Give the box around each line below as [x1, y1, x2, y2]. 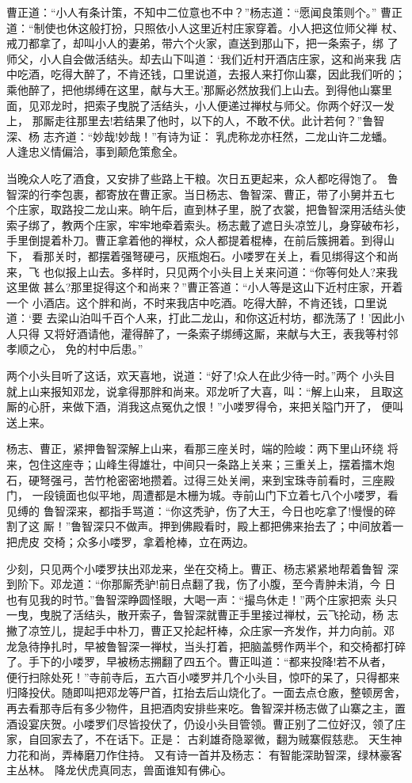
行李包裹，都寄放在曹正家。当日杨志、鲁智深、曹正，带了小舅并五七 [39, 185, 395, 202]
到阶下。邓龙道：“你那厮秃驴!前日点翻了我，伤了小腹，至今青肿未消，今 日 [6, 576, 396, 592]
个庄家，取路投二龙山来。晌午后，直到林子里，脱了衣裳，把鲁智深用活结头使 [6, 201, 406, 218]
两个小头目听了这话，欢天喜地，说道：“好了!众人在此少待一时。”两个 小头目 [6, 367, 395, 384]
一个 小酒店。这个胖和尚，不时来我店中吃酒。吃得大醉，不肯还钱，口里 [6, 294, 376, 310]
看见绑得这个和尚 [309, 247, 399, 264]
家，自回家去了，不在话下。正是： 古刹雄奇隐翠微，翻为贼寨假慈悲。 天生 [6, 731, 391, 747]
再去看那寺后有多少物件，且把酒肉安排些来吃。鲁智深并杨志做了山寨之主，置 [6, 699, 406, 716]
